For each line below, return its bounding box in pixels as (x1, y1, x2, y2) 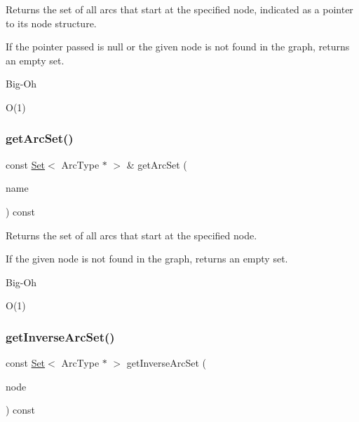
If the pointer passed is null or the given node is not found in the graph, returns (6, 39, 350, 54)
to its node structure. (6, 15, 97, 30)
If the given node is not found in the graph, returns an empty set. (6, 251, 288, 266)
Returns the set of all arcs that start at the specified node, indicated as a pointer (6, 2, 353, 16)
